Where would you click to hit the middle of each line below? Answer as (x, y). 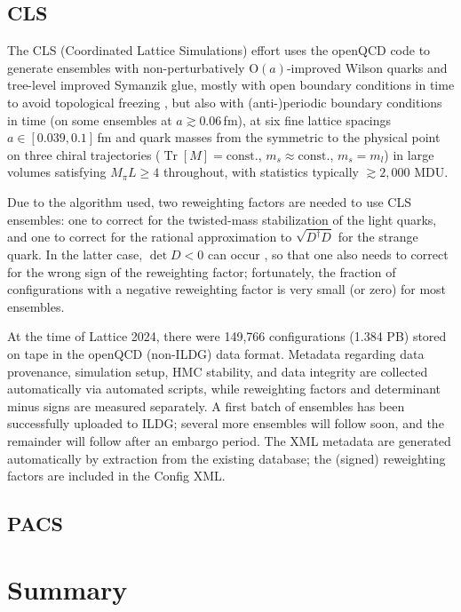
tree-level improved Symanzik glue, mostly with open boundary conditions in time (231, 85)
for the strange (378, 237)
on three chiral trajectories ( (84, 154)
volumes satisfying (57, 172)
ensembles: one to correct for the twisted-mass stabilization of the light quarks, (222, 219)
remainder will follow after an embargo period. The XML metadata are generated (229, 440)
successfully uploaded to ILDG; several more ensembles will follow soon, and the (226, 423)
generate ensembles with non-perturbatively (126, 67)
